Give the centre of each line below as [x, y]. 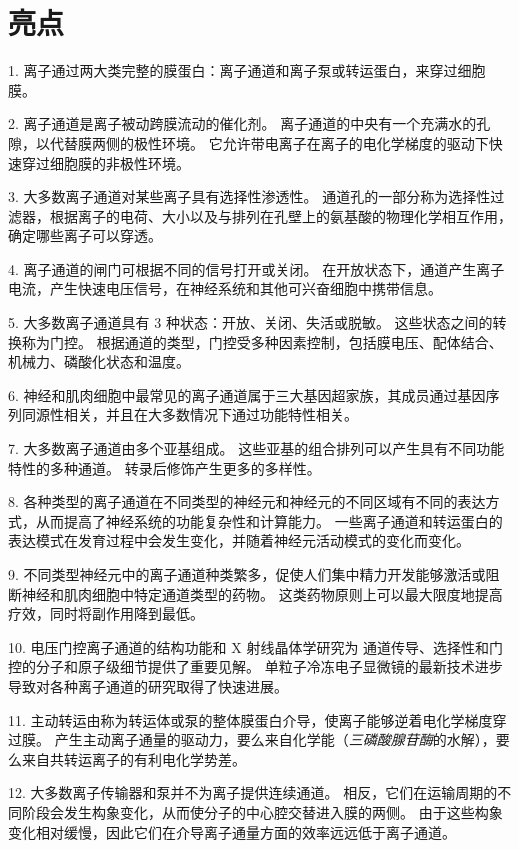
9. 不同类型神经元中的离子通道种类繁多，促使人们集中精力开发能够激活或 [247, 574]
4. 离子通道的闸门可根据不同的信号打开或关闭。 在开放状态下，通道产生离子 [256, 268]
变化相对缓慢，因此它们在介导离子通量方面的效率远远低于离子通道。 [232, 831]
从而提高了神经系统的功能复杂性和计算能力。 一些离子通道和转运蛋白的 [269, 520]
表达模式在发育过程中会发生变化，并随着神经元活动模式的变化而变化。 [239, 540]
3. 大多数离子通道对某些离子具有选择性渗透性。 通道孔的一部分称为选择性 [249, 196]
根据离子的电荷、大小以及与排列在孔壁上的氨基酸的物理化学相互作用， [280, 215]
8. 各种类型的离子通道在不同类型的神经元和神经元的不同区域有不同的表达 [247, 501]
